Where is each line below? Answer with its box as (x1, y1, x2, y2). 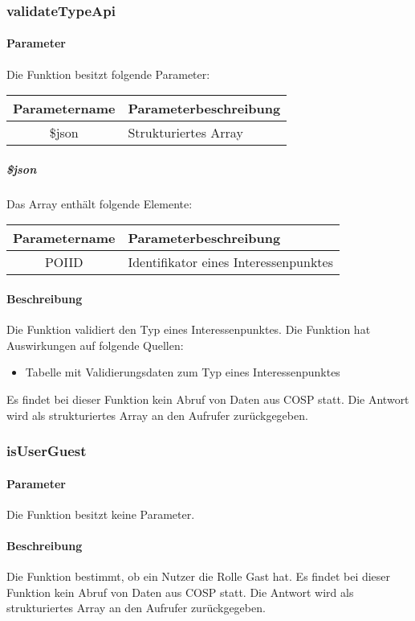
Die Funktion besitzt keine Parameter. (6, 505, 195, 522)
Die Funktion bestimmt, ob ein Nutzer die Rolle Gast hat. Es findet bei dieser (6, 568, 391, 585)
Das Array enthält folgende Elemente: (6, 195, 193, 212)
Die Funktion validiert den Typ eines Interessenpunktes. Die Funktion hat (6, 321, 371, 338)
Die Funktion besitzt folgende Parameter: (6, 65, 210, 82)
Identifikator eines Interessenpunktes (128, 253, 333, 272)
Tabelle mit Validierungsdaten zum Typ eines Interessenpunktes (25, 364, 340, 380)
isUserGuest (6, 441, 87, 461)
